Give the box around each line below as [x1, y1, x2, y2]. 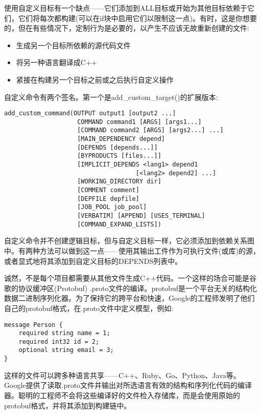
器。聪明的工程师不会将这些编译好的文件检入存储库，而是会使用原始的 [4, 389, 240, 400]
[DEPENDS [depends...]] [77, 143, 158, 151]
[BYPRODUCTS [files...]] [77, 152, 161, 160]
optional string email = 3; [18, 346, 114, 354]
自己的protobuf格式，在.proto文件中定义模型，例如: [4, 302, 174, 313]
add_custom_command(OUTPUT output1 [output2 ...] [4, 110, 176, 117]
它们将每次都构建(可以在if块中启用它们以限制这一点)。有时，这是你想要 [18, 12, 257, 23]
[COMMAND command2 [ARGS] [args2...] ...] [77, 127, 224, 134]
